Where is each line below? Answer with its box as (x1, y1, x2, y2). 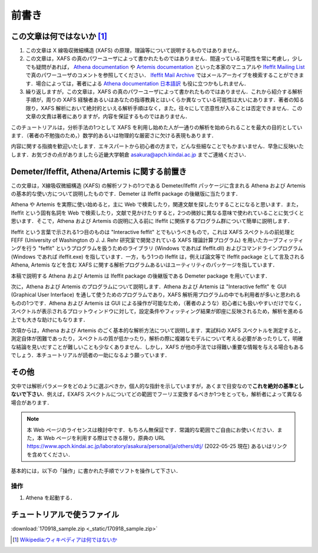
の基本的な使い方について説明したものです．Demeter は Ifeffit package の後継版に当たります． (11, 190, 241, 197)
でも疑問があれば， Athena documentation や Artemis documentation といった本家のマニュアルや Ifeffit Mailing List (25, 63, 305, 70)
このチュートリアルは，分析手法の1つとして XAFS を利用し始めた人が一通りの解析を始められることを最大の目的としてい (11, 124, 303, 131)
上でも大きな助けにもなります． (11, 316, 88, 323)
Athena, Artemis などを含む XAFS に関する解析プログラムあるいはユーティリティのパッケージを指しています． (11, 261, 278, 268)
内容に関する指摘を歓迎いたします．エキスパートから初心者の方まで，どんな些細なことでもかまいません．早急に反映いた (11, 143, 304, 150)
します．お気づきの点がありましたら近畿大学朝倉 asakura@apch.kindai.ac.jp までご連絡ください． (11, 151, 250, 158)
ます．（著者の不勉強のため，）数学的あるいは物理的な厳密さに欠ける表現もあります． (11, 131, 217, 139)
